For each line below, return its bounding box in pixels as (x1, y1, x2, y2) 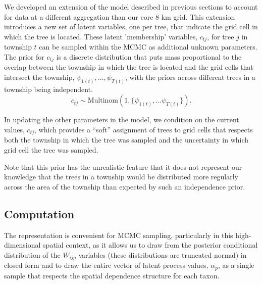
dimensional (4, 240, 41, 250)
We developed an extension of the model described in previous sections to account (4, 2, 258, 12)
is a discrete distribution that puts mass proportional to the (56, 51, 242, 62)
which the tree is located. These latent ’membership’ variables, (4, 31, 198, 41)
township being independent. (4, 83, 93, 94)
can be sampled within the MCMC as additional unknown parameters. (39, 41, 257, 52)
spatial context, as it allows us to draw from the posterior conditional (43, 240, 258, 250)
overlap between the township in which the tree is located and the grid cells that (4, 62, 253, 72)
